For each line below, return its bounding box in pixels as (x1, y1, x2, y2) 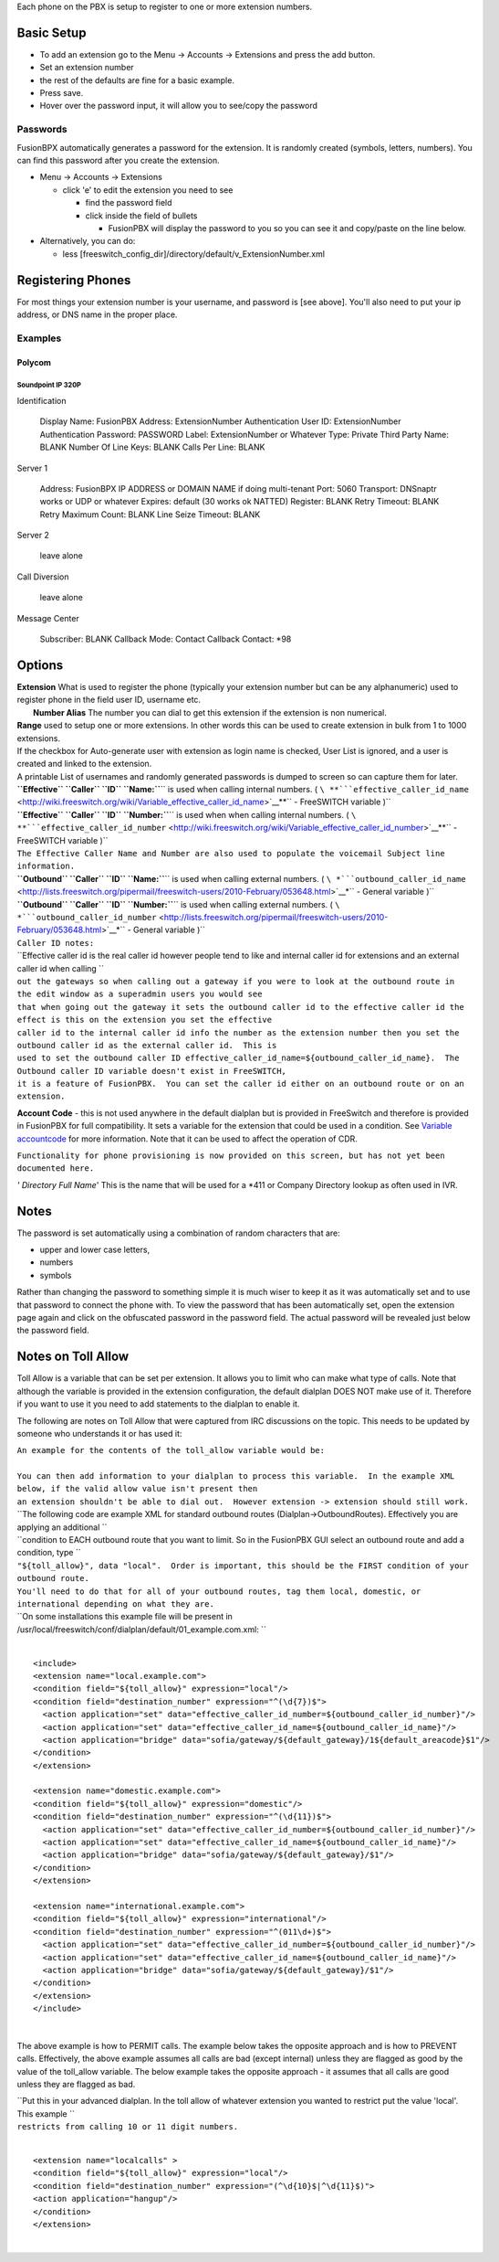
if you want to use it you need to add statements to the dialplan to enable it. (16, 1398, 300, 1409)
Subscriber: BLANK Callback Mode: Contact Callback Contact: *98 (39, 633, 292, 644)
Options (16, 657, 64, 673)
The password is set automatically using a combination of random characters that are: (16, 1227, 341, 1238)
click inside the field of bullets (85, 210, 198, 221)
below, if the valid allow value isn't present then (16, 1483, 258, 1494)
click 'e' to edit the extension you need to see (62, 184, 234, 196)
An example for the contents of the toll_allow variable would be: (16, 1445, 326, 1456)
